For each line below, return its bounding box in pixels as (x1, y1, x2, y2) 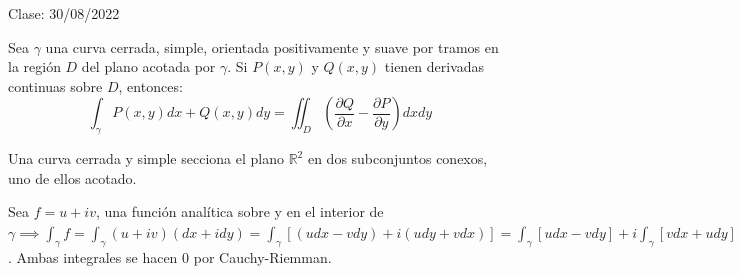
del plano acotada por (81, 56, 216, 77)
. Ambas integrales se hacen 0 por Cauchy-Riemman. (8, 246, 332, 267)
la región (8, 56, 61, 77)
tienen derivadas (384, 56, 485, 77)
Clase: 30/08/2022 (8, 3, 120, 23)
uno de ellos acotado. (8, 167, 137, 188)
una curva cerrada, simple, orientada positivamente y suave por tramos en (45, 36, 499, 57)
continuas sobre (8, 75, 103, 96)
